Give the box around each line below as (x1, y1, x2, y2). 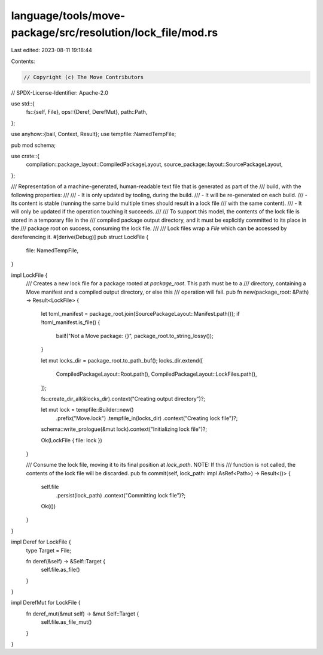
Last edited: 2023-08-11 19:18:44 (11, 47, 93, 54)
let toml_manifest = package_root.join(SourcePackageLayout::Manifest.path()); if (41, 310, 240, 318)
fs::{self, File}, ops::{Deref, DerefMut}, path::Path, (26, 108, 148, 116)
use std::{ (11, 100, 35, 107)
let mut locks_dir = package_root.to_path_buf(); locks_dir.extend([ (41, 357, 203, 364)
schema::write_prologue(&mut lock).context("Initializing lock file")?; (41, 425, 208, 433)
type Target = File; (26, 547, 72, 554)
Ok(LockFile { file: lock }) (41, 436, 103, 443)
